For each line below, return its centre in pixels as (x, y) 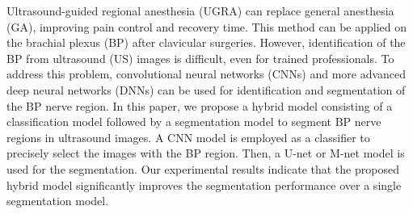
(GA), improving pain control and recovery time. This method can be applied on (207, 26)
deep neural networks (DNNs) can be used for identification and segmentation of (206, 89)
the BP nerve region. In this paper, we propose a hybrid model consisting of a (200, 105)
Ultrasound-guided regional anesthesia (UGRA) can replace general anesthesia (200, 10)
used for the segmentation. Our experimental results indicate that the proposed (203, 168)
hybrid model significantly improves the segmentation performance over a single (204, 185)
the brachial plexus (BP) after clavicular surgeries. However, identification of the (206, 42)
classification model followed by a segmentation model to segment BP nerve (194, 122)
